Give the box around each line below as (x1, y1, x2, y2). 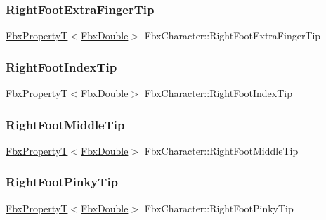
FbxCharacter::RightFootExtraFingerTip (144, 28, 321, 43)
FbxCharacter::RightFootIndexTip (144, 86, 292, 101)
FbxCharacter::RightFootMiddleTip (144, 143, 299, 157)
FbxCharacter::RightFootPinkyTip (144, 200, 294, 215)
